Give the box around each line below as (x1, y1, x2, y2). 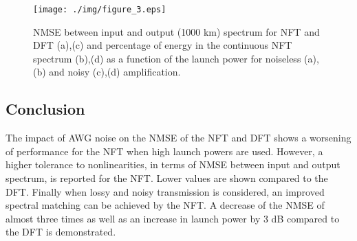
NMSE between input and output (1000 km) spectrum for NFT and (33, 24, 320, 38)
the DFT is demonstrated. (6, 225, 116, 239)
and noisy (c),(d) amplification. (49, 65, 181, 79)
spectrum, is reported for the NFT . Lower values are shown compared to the (6, 171, 328, 185)
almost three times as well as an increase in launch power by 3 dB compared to (6, 211, 340, 225)
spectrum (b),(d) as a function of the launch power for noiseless (33, 51, 301, 65)
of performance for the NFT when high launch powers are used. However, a (6, 144, 323, 158)
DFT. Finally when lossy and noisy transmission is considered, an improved (6, 184, 325, 198)
